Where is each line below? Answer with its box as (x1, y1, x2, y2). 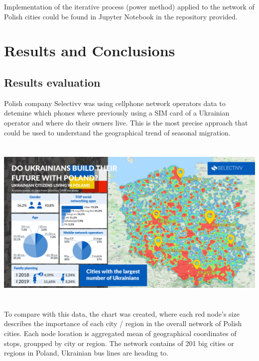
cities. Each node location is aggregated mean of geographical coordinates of (4, 328, 237, 339)
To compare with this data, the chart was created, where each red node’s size (4, 308, 240, 319)
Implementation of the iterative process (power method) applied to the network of (4, 1, 255, 11)
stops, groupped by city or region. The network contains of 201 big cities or (4, 338, 234, 348)
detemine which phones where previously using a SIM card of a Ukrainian (4, 108, 230, 118)
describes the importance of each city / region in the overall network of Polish (4, 318, 242, 329)
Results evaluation (4, 74, 101, 90)
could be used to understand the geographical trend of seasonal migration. (4, 127, 231, 137)
